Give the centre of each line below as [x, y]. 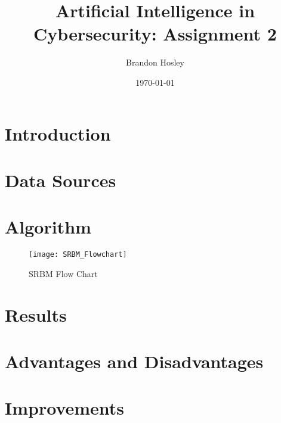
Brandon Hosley [155, 62]
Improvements [65, 408]
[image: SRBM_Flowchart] [78, 255]
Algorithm [48, 227]
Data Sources [61, 180]
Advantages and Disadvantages [134, 361]
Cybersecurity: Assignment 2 [155, 34]
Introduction [58, 133]
